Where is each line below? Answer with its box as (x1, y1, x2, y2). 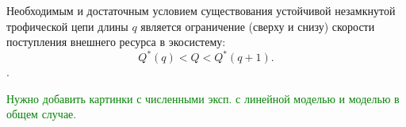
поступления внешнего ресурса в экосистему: (6, 33, 226, 50)
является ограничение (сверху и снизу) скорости (140, 17, 375, 34)
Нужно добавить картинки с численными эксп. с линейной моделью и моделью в (6, 90, 400, 106)
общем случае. (6, 106, 77, 122)
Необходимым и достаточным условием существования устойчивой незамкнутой (6, 2, 396, 18)
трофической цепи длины (6, 17, 128, 34)
